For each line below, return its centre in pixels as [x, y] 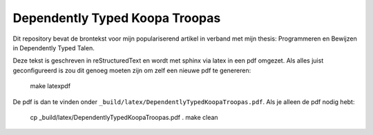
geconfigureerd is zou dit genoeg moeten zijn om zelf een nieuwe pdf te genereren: [132, 70]
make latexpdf [50, 86]
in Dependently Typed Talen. [54, 48]
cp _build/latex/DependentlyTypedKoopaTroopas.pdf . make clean [124, 117]
